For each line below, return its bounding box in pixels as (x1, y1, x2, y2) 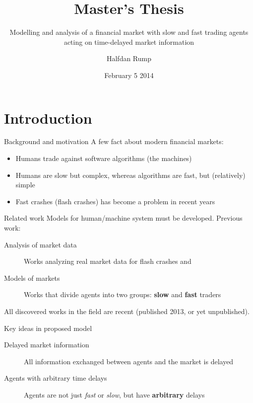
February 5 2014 (104, 70, 154, 80)
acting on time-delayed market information (63, 36, 194, 47)
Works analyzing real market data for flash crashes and (24, 256, 191, 266)
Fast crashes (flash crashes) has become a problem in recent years (15, 196, 215, 206)
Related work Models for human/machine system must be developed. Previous (4, 213, 243, 223)
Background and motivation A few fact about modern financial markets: (4, 136, 224, 147)
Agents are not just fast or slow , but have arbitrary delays (24, 389, 205, 400)
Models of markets (4, 272, 60, 283)
